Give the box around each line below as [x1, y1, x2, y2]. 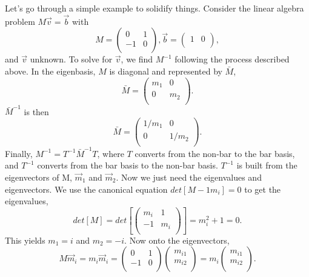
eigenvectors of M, [5, 171, 72, 184]
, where [97, 147, 124, 159]
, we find [121, 53, 153, 65]
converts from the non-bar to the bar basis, [135, 147, 295, 159]
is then [24, 105, 49, 118]
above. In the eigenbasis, [5, 65, 96, 77]
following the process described [174, 53, 290, 65]
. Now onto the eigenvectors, [124, 233, 230, 246]
